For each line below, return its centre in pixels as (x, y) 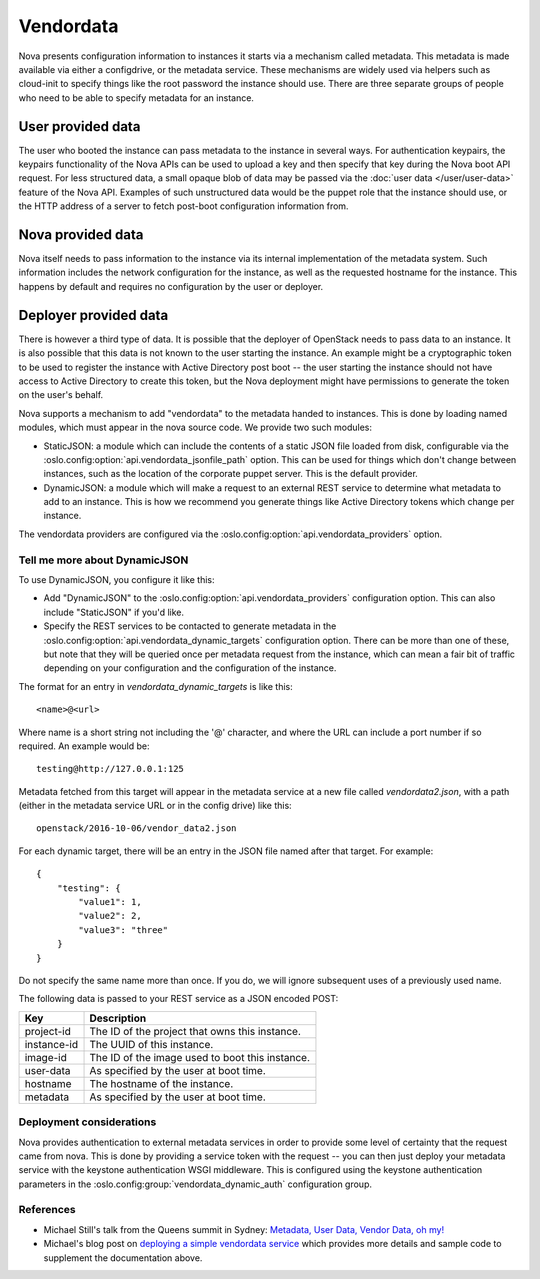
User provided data (79, 126)
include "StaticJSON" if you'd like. (114, 612)
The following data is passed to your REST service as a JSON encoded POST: (178, 999)
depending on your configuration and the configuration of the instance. (190, 668)
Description (118, 1018)
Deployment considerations (87, 1122)
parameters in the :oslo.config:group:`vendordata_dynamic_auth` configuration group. (195, 1184)
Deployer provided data (93, 315)
